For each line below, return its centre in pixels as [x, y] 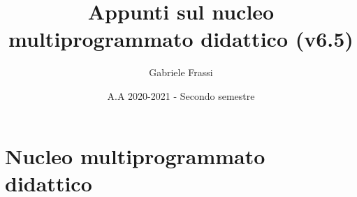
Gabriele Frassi [181, 72]
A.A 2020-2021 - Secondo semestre [181, 95]
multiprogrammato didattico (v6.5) [181, 39]
